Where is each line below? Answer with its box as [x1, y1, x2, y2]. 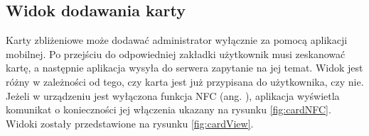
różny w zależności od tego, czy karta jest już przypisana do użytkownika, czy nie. [6, 74, 364, 89]
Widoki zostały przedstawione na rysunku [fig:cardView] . [6, 115, 254, 130]
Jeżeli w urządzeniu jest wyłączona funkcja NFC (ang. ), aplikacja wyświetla [6, 88, 340, 103]
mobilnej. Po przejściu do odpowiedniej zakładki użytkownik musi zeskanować [6, 46, 346, 61]
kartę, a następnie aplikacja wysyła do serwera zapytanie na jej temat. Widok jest [6, 60, 363, 75]
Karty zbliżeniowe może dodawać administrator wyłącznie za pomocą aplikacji [6, 33, 348, 47]
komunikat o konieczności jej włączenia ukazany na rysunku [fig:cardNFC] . [6, 102, 331, 117]
